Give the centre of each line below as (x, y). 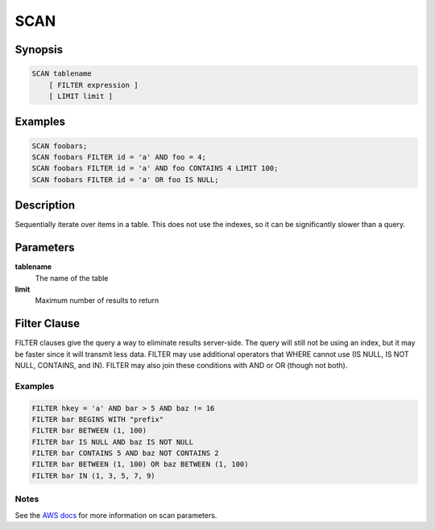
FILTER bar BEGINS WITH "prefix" (98, 419)
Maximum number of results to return (97, 300)
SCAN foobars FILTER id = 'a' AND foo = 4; (119, 157)
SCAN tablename (62, 74)
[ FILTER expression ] (93, 85)
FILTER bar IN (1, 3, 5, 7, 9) (94, 476)
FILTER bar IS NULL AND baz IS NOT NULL (112, 442)
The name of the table (72, 278)
